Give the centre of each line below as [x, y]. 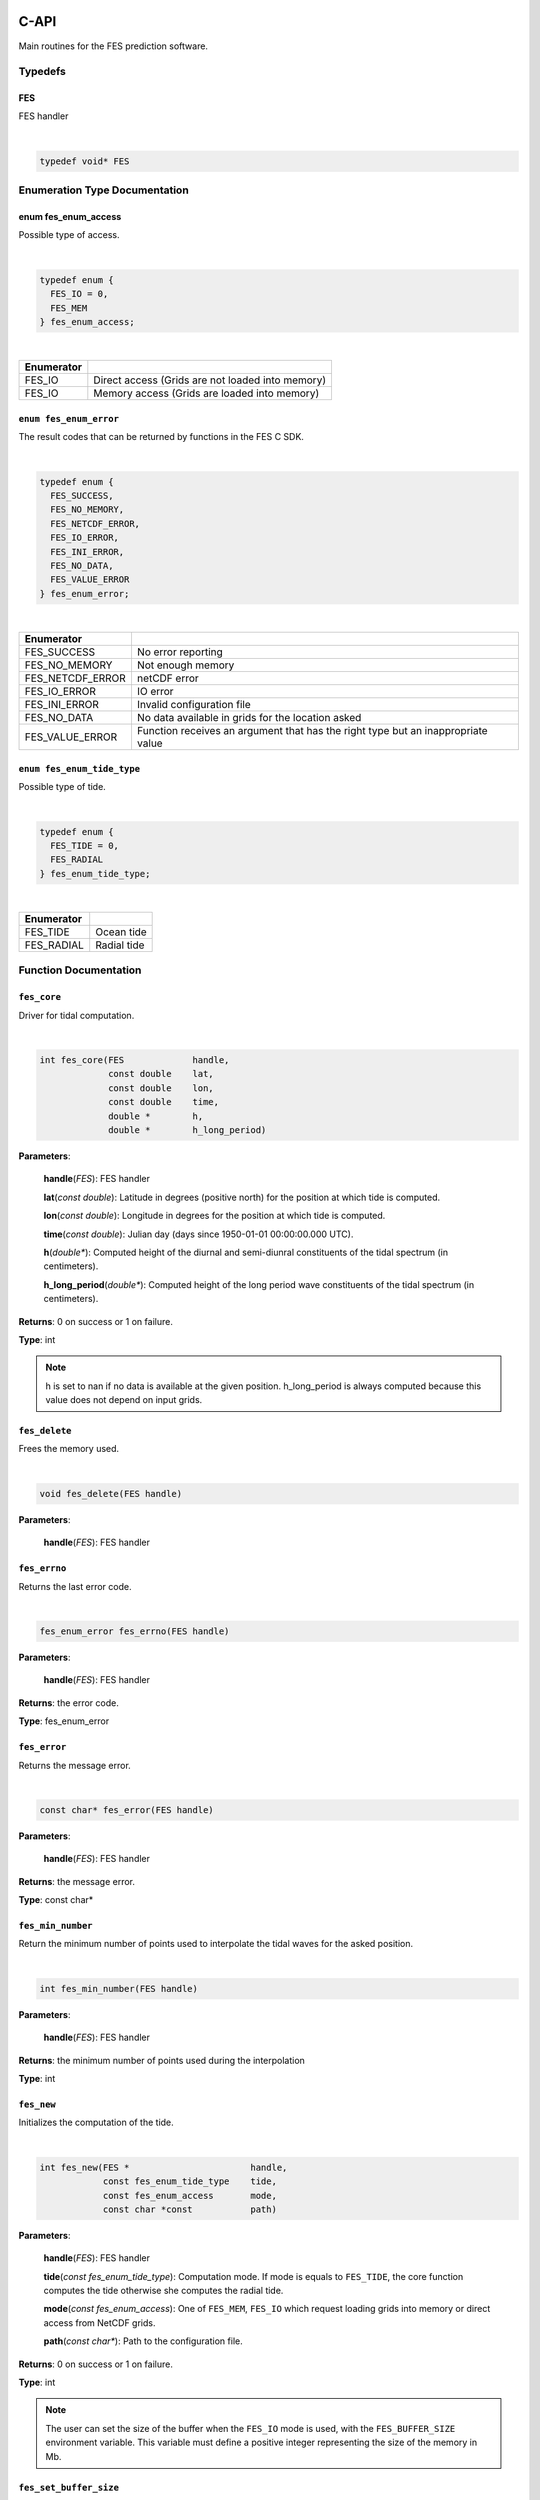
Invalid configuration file [193, 705]
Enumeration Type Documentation [103, 190]
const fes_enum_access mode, [189, 2195]
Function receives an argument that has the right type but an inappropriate [312, 731]
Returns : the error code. [68, 1702]
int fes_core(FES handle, [134, 1060]
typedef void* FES [84, 161]
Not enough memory [185, 665]
